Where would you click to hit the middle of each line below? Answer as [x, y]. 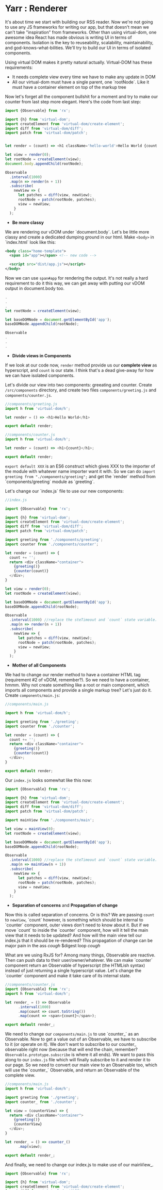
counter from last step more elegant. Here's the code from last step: [73, 101]
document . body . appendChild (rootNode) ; [44, 164]
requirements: [19, 67]
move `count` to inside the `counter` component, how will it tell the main [77, 930]
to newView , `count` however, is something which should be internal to [74, 920]
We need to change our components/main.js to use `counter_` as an [72, 1034]
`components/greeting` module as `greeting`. [50, 482]
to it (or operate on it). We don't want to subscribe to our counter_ [71, 1044]
